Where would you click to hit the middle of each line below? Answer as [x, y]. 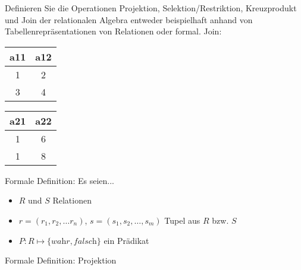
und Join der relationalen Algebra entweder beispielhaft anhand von [129, 19]
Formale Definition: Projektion [61, 260]
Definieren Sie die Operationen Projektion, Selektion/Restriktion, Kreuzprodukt [151, 8]
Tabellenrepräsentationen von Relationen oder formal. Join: [113, 31]
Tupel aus [182, 220]
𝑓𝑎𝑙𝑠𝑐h [85, 241]
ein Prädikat [126, 240]
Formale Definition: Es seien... [59, 180]
